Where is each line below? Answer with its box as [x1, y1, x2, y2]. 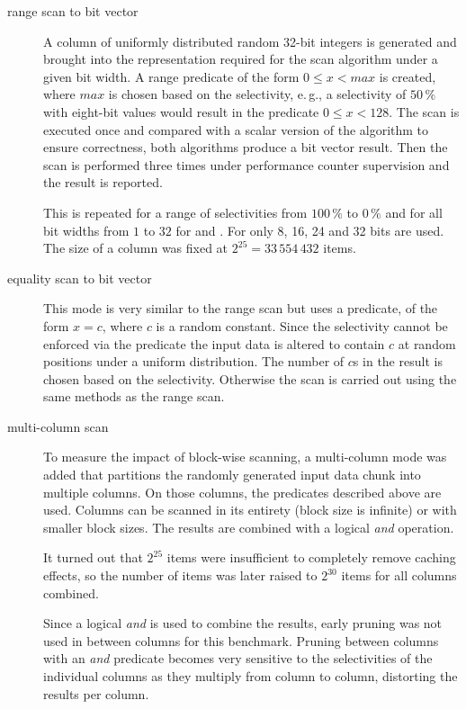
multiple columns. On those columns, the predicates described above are [43, 482, 442, 501]
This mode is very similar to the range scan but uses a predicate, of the [43, 299, 438, 318]
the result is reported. [43, 173, 163, 192]
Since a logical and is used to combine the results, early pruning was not [43, 614, 443, 633]
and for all [385, 202, 443, 221]
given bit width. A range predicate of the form [43, 67, 300, 85]
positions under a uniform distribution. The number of [43, 352, 345, 371]
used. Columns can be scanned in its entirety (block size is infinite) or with [43, 500, 457, 519]
